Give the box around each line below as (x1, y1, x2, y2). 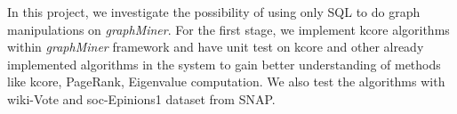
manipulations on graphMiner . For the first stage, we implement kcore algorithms (7, 20, 450, 38)
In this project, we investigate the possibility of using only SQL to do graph (7, 3, 421, 20)
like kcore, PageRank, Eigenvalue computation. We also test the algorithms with (7, 72, 445, 91)
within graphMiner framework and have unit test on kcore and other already (7, 37, 424, 56)
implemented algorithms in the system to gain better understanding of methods (7, 54, 441, 73)
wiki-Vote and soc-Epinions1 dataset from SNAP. (7, 89, 276, 108)
